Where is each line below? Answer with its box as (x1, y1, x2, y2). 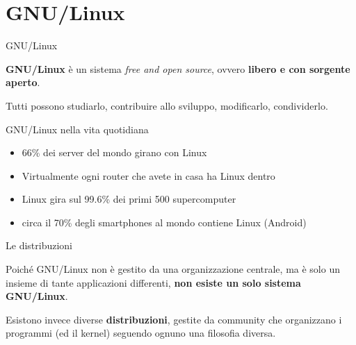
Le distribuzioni (6, 238, 72, 253)
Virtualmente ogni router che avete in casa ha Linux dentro (22, 168, 275, 183)
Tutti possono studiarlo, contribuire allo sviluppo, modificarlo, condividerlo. (6, 98, 328, 112)
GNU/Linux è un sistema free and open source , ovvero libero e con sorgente (6, 61, 350, 76)
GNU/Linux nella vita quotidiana (6, 121, 149, 136)
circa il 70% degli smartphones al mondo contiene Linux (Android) (22, 214, 307, 229)
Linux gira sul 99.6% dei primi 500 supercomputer (22, 192, 236, 206)
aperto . (6, 75, 40, 90)
